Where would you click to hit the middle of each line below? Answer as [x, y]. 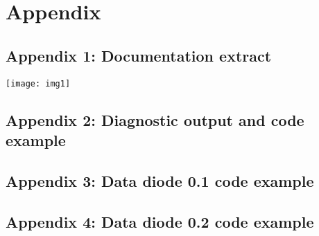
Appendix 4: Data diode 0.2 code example [160, 221]
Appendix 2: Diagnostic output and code [155, 119]
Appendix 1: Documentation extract [139, 55]
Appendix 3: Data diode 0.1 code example [160, 180]
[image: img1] [38, 83]
